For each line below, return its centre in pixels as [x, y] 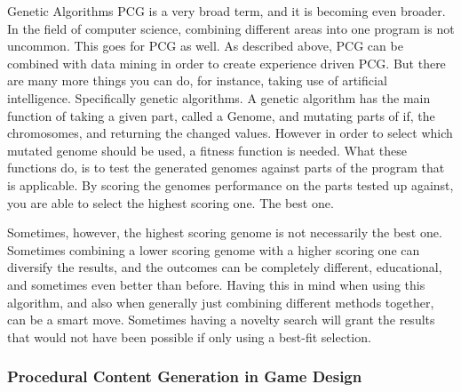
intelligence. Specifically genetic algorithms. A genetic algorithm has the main [219, 97]
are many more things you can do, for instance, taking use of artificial [197, 80]
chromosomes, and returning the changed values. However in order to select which [230, 133]
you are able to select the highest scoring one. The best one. [171, 202]
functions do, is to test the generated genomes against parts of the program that [226, 168]
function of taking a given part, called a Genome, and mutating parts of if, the [221, 115]
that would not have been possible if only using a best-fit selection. [189, 336]
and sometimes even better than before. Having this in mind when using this [216, 284]
